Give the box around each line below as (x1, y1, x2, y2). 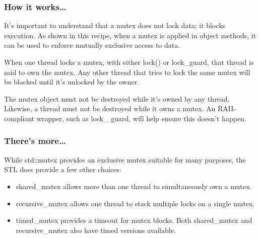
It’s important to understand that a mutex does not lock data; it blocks (4, 20, 226, 31)
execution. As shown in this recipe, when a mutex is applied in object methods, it (4, 30, 256, 40)
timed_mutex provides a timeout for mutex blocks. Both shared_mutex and (16, 215, 252, 225)
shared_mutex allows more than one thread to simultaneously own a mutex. (16, 181, 252, 191)
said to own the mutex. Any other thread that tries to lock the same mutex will (4, 66, 250, 77)
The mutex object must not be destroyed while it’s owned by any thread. (4, 93, 230, 104)
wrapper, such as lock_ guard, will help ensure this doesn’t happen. (36, 113, 246, 123)
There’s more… (4, 134, 66, 147)
